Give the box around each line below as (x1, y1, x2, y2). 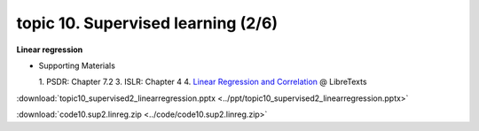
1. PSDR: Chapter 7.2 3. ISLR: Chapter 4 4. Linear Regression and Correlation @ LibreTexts (38, 76, 367, 88)
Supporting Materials (38, 60, 115, 71)
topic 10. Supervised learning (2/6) (16, 13, 279, 33)
